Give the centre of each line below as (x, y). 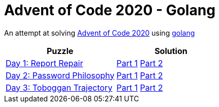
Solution (171, 51)
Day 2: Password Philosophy (60, 75)
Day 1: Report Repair (44, 63)
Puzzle (60, 51)
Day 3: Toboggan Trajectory (59, 87)
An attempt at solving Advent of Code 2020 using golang (100, 33)
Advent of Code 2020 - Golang (110, 10)
